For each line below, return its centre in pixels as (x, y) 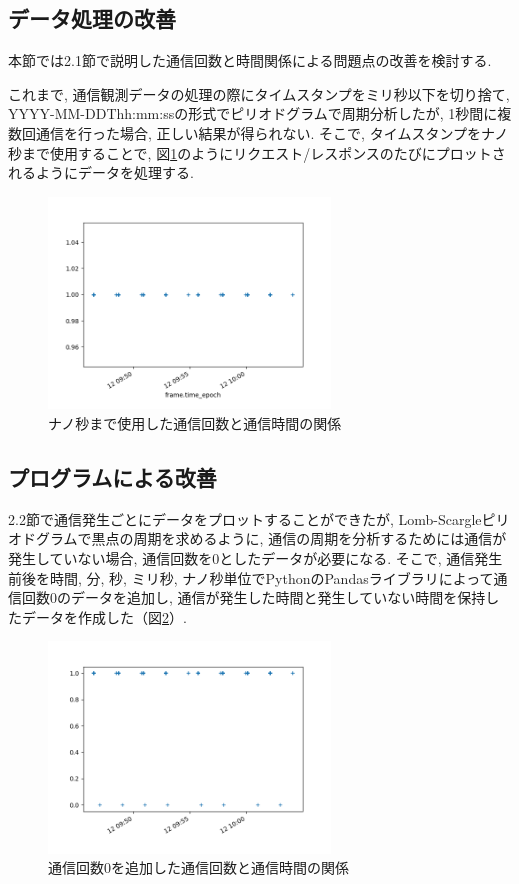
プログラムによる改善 (112, 476)
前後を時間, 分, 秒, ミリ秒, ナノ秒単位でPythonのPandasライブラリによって (251, 577)
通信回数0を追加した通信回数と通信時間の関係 (198, 867)
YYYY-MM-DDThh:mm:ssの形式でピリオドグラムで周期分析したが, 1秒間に (253, 113)
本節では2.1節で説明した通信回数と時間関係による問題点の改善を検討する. (250, 60)
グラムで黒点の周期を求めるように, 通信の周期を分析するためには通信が (271, 538)
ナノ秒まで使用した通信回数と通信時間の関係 (195, 422)
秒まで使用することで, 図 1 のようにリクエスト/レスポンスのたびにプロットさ (257, 152)
